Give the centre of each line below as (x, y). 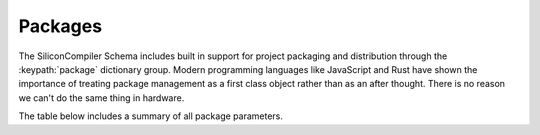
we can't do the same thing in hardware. (101, 97)
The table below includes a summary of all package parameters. (151, 116)
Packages (60, 26)
